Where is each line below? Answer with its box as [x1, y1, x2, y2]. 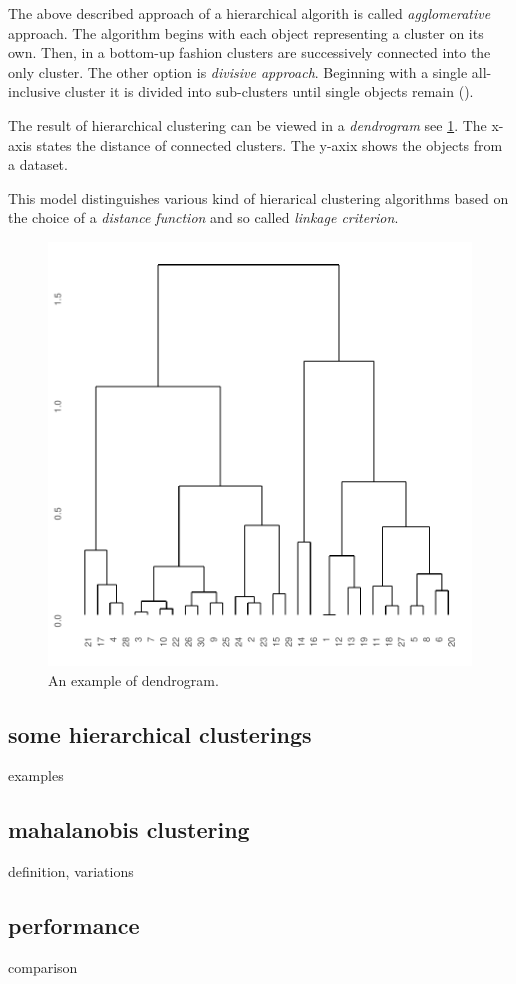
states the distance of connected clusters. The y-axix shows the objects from [36, 134, 503, 155]
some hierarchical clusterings [8, 718, 312, 749]
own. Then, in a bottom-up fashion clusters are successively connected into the [8, 42, 491, 63]
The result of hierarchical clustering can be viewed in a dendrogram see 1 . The [8, 114, 487, 135]
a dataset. [8, 154, 68, 175]
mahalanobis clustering [8, 814, 250, 845]
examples [8, 765, 64, 786]
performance [8, 910, 140, 941]
